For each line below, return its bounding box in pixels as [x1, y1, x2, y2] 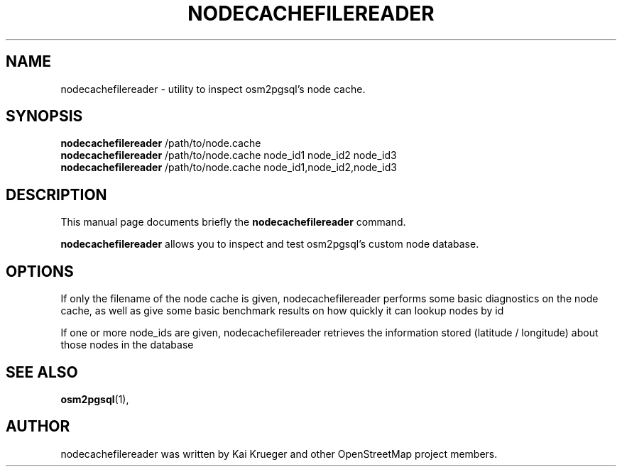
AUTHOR [6, 417, 70, 436]
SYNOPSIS [6, 107, 83, 126]
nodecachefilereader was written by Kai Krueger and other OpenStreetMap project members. [60, 447, 498, 460]
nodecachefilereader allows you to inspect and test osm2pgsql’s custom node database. [60, 238, 479, 251]
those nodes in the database [60, 339, 194, 351]
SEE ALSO [6, 363, 78, 381]
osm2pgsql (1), [60, 393, 129, 405]
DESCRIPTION [6, 185, 107, 204]
